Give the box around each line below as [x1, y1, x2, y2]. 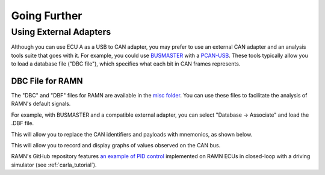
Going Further [11, 9, 82, 22]
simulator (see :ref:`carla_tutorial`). [11, 161, 97, 168]
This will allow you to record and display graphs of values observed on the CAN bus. [11, 142, 221, 149]
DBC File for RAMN [11, 76, 84, 86]
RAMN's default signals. [11, 100, 71, 108]
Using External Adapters [11, 26, 111, 37]
